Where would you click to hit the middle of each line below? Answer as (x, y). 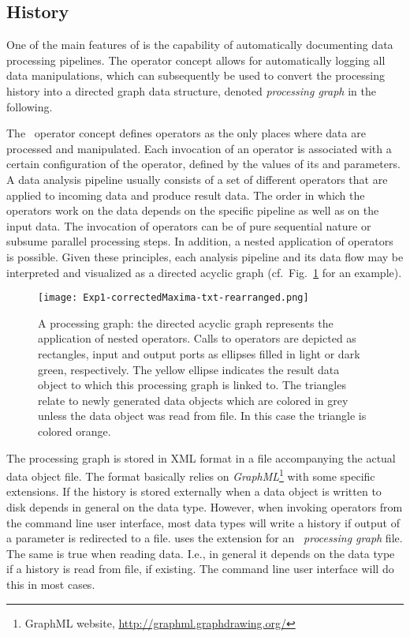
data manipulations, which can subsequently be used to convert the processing (196, 75)
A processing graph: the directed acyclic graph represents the (186, 322)
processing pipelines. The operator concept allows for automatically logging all (196, 60)
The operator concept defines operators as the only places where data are (186, 133)
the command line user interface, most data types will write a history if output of (203, 522)
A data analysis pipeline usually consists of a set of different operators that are (197, 179)
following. (30, 106)
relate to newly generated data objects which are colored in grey (193, 400)
